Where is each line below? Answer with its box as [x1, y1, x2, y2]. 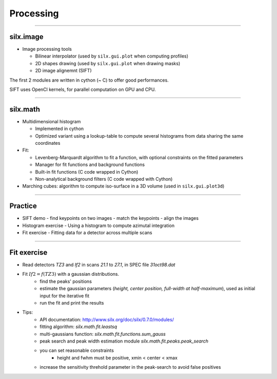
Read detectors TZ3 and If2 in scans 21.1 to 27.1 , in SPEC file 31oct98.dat [22, 262, 175, 268]
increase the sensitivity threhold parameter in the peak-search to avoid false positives [39, 364, 221, 370]
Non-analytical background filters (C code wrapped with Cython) [35, 176, 173, 182]
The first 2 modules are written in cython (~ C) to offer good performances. [9, 77, 169, 83]
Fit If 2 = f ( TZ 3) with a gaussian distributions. [22, 271, 120, 277]
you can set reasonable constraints [39, 347, 114, 354]
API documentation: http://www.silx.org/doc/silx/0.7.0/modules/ [39, 316, 174, 323]
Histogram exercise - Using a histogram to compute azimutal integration [22, 222, 174, 229]
